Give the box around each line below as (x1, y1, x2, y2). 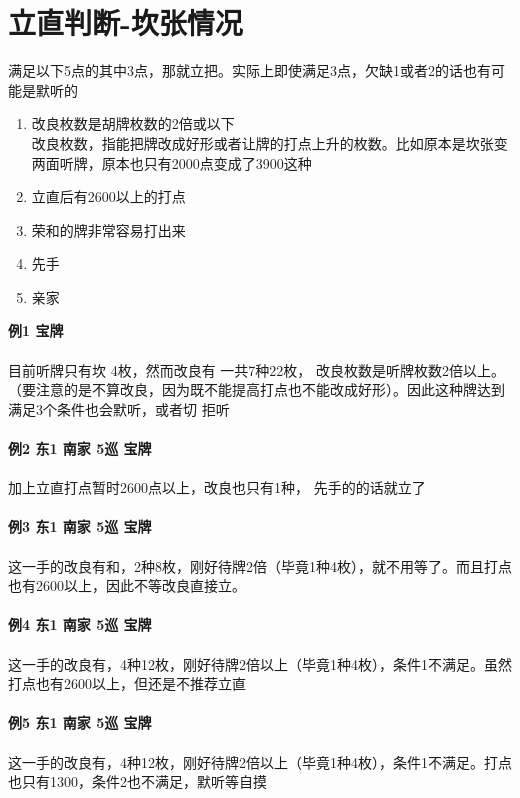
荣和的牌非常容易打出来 (31, 219, 186, 240)
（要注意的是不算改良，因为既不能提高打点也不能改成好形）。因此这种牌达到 (8, 379, 505, 400)
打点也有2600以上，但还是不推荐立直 (8, 673, 246, 694)
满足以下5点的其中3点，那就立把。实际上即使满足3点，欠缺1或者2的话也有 (8, 60, 491, 81)
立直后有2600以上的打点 (31, 186, 186, 207)
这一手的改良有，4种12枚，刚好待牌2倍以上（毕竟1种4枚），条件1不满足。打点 (8, 751, 512, 772)
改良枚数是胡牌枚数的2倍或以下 (31, 113, 235, 134)
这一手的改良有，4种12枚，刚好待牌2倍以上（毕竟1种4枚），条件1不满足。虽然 (8, 653, 512, 674)
